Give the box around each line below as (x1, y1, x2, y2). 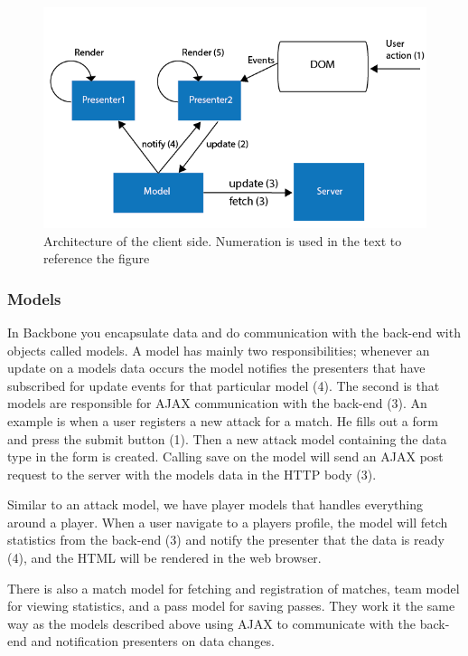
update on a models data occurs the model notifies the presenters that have (7, 358, 426, 377)
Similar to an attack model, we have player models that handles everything (7, 495, 423, 514)
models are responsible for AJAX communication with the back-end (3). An (7, 394, 427, 413)
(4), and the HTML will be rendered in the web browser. (7, 548, 322, 567)
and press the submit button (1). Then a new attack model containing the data (7, 429, 447, 448)
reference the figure (43, 249, 150, 268)
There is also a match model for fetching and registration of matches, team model (7, 578, 460, 597)
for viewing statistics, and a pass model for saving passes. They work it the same (7, 596, 455, 615)
